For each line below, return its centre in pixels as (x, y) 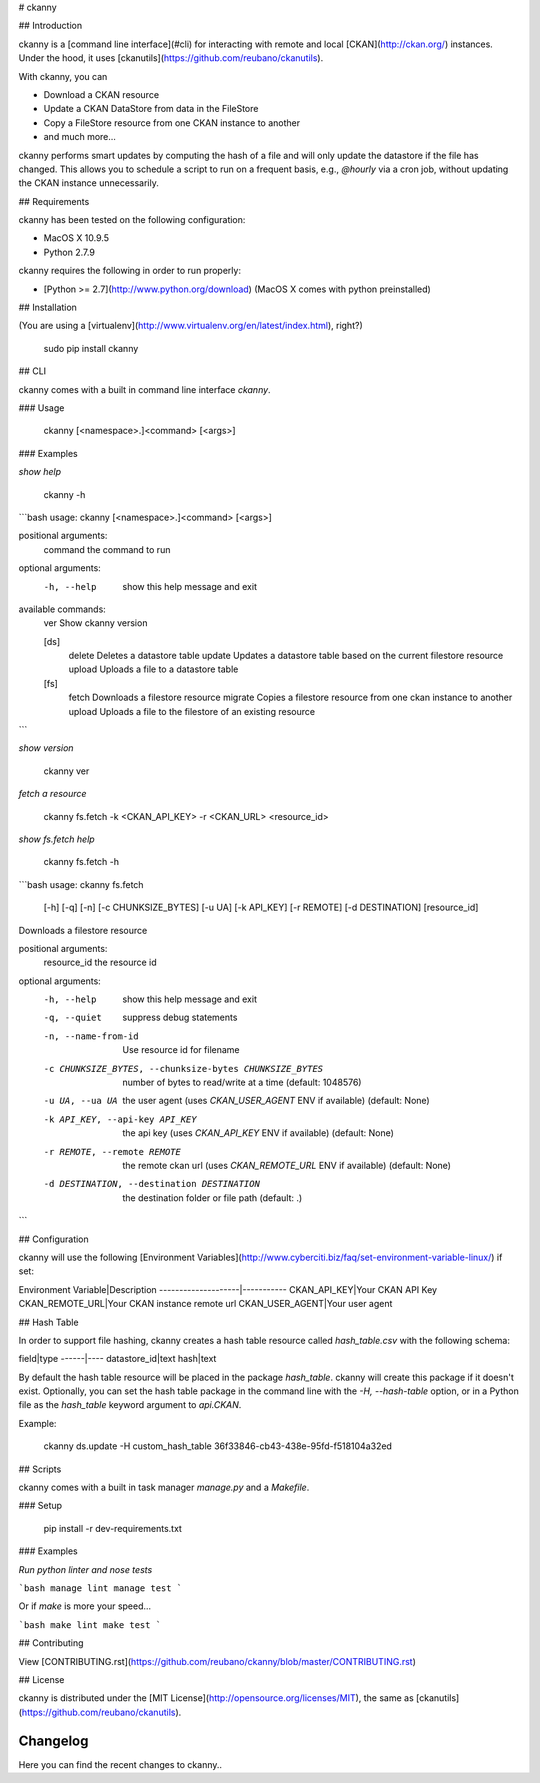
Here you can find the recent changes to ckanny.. (120, 1764)
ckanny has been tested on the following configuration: (132, 220)
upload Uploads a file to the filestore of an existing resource (191, 711)
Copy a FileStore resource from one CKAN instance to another (171, 122)
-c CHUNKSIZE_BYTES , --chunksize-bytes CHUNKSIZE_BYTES (183, 1068)
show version (46, 748)
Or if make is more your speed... (85, 1606)
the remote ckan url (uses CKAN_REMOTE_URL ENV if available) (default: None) (287, 1165)
